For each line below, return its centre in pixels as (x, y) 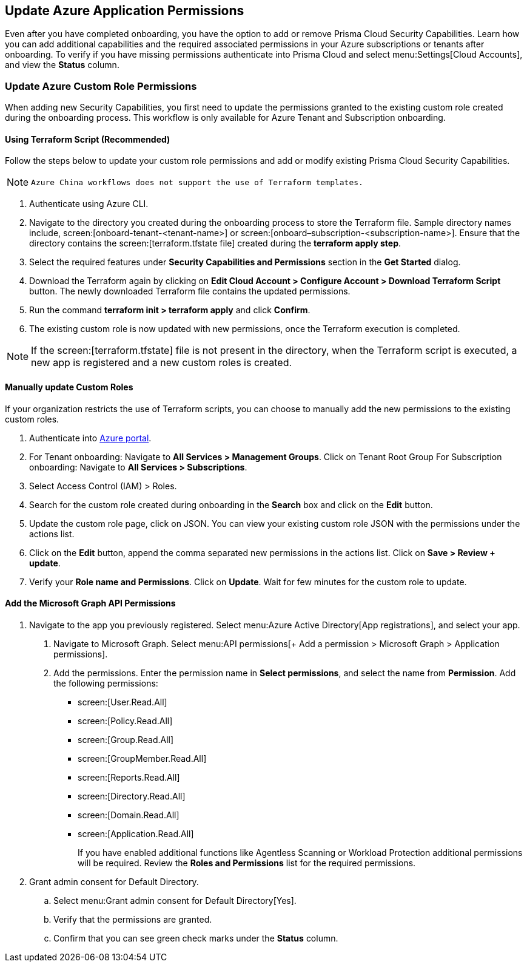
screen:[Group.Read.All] (126, 739)
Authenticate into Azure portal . (90, 438)
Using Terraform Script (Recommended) (88, 139)
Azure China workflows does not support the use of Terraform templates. (197, 182)
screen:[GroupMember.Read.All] (142, 758)
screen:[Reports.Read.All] (129, 777)
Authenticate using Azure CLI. (89, 204)
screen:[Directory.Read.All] (132, 796)
